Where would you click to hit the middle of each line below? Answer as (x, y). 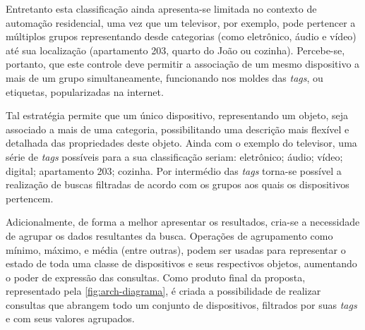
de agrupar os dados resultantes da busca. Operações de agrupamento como (169, 235)
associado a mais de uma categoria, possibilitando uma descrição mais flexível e (178, 129)
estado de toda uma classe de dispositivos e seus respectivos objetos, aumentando (181, 263)
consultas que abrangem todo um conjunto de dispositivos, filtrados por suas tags (181, 304)
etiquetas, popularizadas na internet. (85, 91)
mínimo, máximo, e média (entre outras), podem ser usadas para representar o (176, 249)
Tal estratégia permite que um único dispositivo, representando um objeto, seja (177, 115)
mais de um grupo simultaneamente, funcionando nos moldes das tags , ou (164, 77)
